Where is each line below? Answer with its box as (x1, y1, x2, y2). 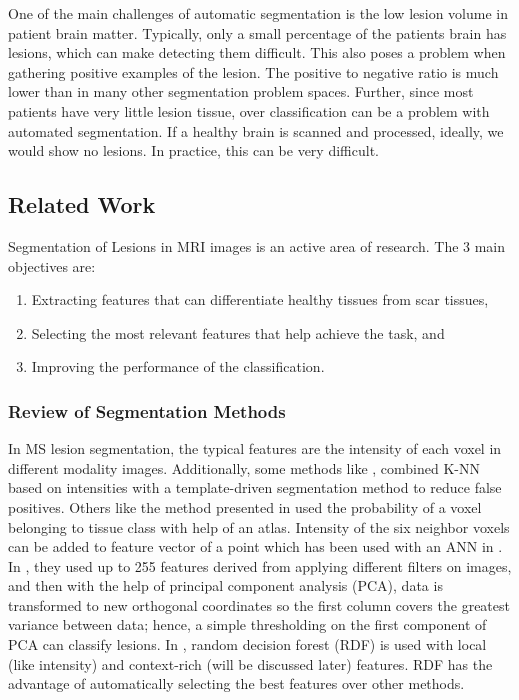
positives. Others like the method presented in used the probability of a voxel (8, 496, 482, 517)
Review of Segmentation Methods (8, 398, 286, 423)
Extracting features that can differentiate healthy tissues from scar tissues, (31, 289, 489, 310)
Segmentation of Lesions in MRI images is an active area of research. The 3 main (8, 235, 506, 256)
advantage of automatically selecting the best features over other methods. (8, 673, 465, 694)
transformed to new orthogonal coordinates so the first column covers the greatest (8, 594, 510, 615)
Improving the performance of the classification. (31, 356, 325, 377)
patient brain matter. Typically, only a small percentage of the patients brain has (8, 22, 507, 43)
